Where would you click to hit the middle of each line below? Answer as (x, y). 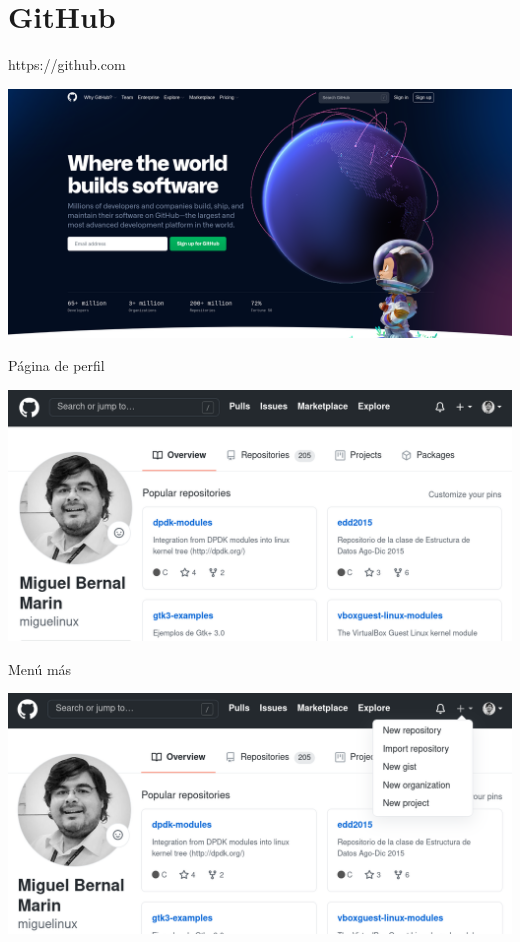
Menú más (40, 668)
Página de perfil (56, 365)
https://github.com (67, 64)
